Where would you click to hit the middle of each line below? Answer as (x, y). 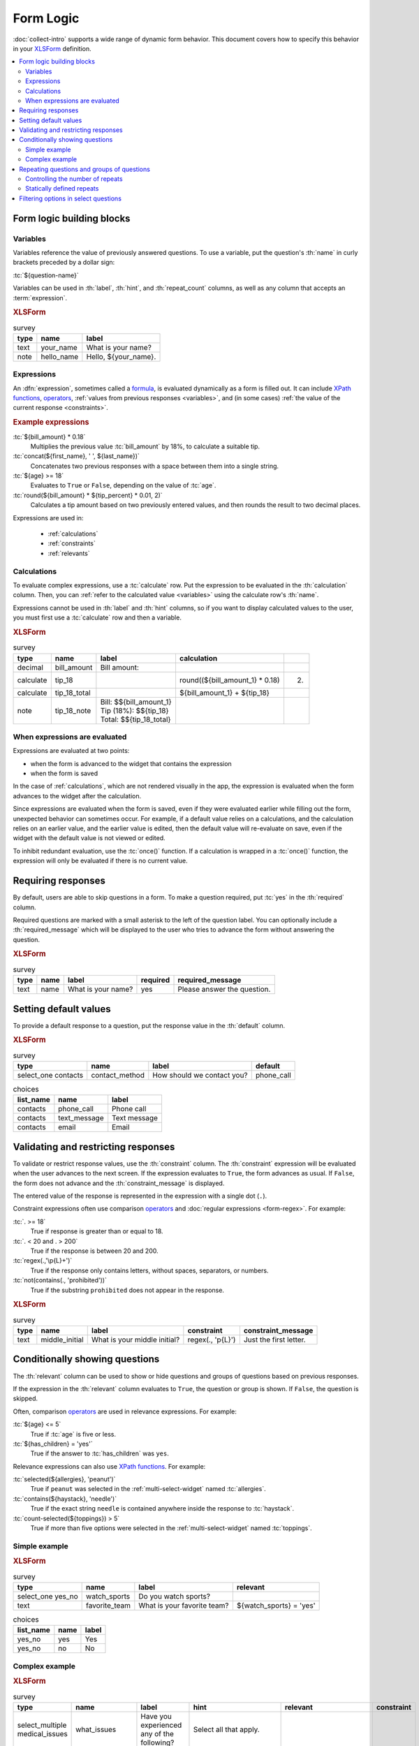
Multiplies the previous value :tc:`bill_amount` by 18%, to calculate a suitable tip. (145, 446)
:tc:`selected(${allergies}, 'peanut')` (64, 1479)
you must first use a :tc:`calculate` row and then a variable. (97, 617)
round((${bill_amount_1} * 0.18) (229, 680)
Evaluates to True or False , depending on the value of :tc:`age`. (123, 485)
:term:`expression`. (40, 298)
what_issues (96, 1729)
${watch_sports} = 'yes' (276, 1605)
